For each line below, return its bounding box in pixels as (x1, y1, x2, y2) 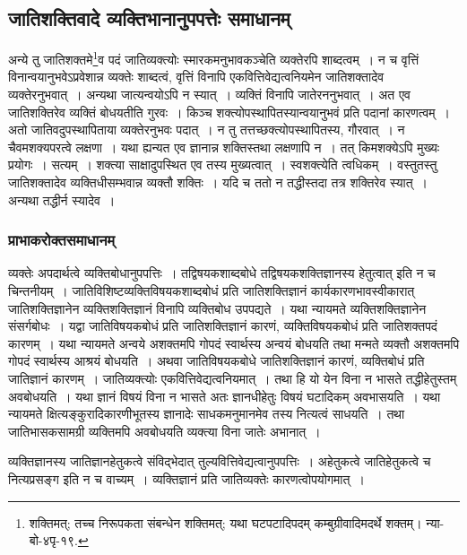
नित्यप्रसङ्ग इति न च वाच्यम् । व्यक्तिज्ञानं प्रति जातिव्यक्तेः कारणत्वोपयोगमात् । (8, 469, 365, 488)
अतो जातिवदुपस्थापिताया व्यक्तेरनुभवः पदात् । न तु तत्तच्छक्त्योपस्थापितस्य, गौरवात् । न (8, 120, 405, 139)
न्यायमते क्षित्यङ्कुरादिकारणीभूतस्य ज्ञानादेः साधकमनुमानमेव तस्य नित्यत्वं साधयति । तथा (8, 404, 405, 423)
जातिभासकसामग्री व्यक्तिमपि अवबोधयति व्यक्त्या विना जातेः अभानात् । (8, 421, 321, 440)
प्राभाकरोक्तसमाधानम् (8, 229, 116, 251)
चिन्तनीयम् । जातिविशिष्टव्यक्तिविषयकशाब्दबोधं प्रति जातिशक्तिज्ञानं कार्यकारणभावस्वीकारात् (8, 282, 415, 300)
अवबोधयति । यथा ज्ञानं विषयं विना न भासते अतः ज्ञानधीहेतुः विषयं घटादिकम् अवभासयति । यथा (8, 386, 441, 405)
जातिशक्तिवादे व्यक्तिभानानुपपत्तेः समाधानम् (8, 4, 290, 32)
